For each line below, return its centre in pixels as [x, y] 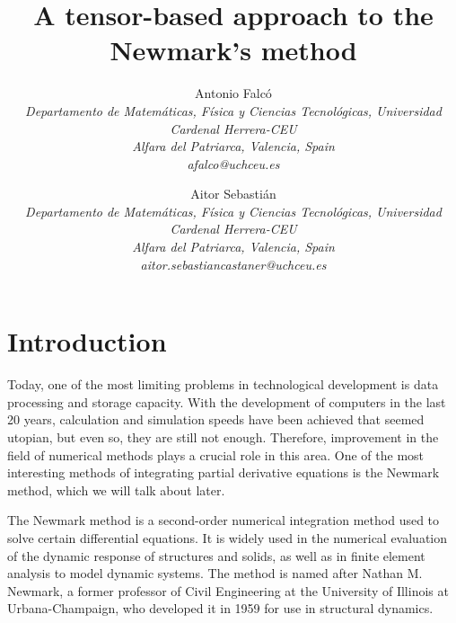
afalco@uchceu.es [233, 163]
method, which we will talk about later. [116, 489]
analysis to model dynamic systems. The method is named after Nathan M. [215, 573]
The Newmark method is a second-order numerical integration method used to [224, 520]
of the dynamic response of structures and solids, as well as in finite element [216, 555]
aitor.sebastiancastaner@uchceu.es [233, 264]
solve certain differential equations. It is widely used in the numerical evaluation [228, 537]
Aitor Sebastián [233, 194]
